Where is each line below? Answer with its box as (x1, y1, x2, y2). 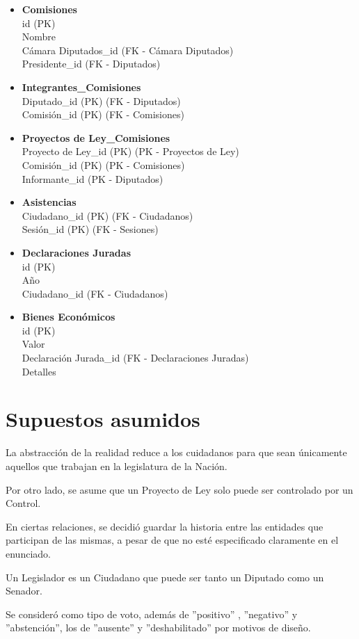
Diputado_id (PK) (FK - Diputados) (22, 93, 181, 108)
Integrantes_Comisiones (22, 79, 141, 94)
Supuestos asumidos (6, 405, 200, 433)
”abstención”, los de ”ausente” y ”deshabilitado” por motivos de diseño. (6, 620, 311, 635)
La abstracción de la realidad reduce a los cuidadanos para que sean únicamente (6, 445, 347, 460)
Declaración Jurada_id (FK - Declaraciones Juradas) (22, 350, 249, 365)
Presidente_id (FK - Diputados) (22, 56, 161, 71)
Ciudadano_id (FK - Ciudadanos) (22, 286, 168, 300)
